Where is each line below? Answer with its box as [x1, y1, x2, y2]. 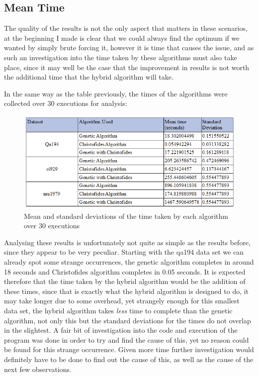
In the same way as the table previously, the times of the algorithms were [4, 88, 228, 98]
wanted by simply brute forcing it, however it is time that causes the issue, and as [4, 42, 254, 53]
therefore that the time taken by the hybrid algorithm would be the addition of [4, 276, 246, 286]
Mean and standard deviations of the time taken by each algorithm [24, 210, 228, 221]
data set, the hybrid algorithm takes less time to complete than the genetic [4, 305, 233, 315]
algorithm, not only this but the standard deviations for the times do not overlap [4, 315, 251, 325]
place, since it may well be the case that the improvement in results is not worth [4, 62, 250, 72]
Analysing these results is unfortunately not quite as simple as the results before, [4, 237, 251, 247]
